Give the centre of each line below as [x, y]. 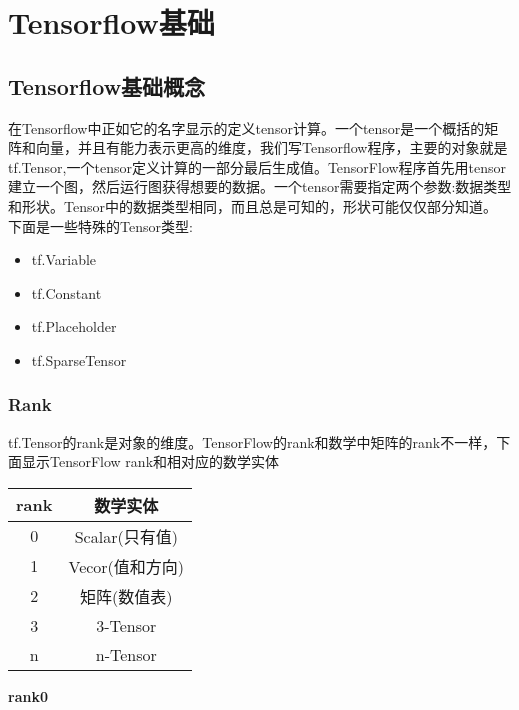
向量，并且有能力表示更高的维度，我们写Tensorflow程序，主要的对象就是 [271, 147]
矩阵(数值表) [126, 596]
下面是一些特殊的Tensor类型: [100, 225]
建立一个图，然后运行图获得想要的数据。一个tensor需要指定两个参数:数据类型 [260, 186]
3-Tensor [126, 625]
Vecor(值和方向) [126, 566]
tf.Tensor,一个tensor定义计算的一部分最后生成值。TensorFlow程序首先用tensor [257, 166]
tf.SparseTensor [79, 359]
